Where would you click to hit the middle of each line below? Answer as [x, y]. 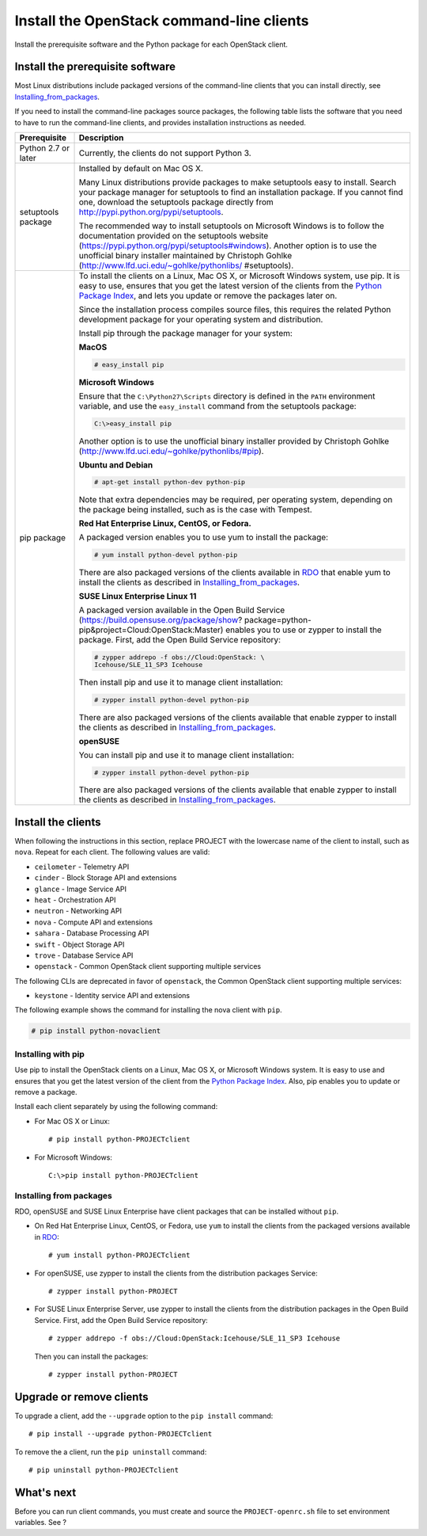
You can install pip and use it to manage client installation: [186, 755]
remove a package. [46, 1092]
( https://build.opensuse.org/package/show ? [161, 620]
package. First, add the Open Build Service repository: [179, 640]
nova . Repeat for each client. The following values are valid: [112, 852]
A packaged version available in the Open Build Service [182, 610]
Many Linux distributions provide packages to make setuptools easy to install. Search [238, 182]
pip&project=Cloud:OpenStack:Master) [151, 630]
